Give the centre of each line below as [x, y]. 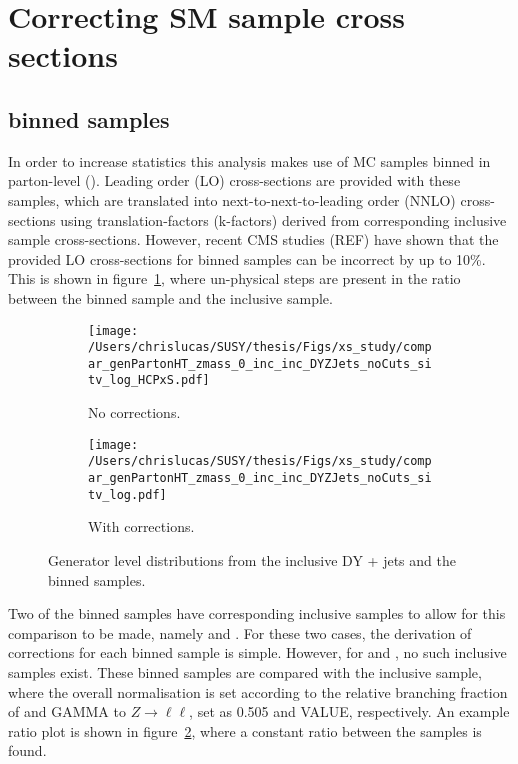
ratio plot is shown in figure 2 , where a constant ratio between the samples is [245, 730]
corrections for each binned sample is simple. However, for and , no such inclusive [257, 652]
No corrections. [134, 412]
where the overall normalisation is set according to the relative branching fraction [258, 691]
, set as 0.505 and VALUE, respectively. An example [349, 711]
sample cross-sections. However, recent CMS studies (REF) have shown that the [253, 239]
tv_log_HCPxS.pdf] [149, 380]
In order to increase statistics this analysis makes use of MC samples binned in [249, 160]
